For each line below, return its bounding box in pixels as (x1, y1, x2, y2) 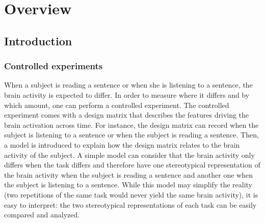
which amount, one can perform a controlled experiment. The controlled (4, 99, 229, 110)
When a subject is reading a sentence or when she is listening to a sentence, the (4, 79, 253, 90)
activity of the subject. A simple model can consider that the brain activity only (4, 149, 255, 160)
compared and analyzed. (4, 209, 80, 220)
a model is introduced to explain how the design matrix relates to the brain (4, 139, 240, 150)
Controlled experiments (4, 60, 103, 72)
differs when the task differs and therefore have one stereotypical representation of (4, 159, 260, 170)
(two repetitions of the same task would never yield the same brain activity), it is (4, 189, 258, 200)
